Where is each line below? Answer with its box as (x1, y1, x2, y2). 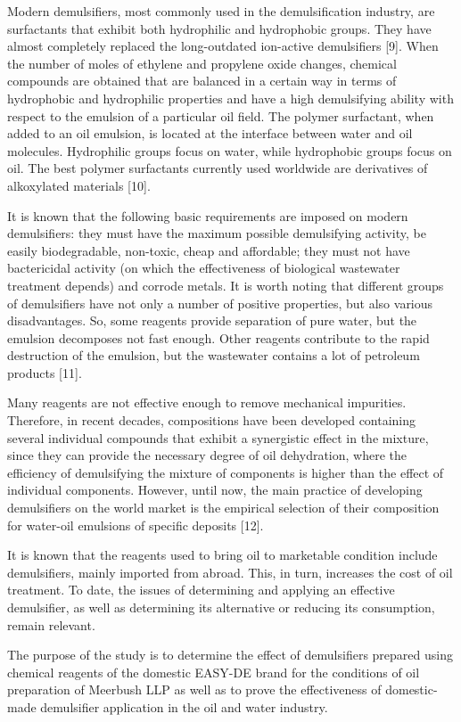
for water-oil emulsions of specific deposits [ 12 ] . (7, 515, 264, 534)
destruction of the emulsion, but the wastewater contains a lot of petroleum (7, 346, 420, 365)
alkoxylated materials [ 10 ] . (7, 176, 151, 194)
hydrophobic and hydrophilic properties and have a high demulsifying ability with (7, 88, 454, 107)
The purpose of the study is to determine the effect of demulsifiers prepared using (7, 645, 453, 664)
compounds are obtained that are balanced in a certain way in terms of (7, 71, 397, 90)
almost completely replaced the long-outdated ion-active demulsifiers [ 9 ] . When (7, 37, 439, 55)
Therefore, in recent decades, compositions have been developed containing (7, 411, 416, 430)
